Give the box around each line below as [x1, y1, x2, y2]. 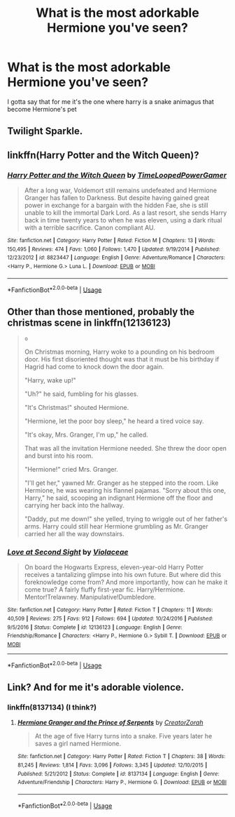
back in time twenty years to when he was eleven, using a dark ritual [24, 216, 222, 225]
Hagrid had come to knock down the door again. [24, 363, 164, 371]
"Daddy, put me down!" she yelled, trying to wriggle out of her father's [24, 514, 228, 524]
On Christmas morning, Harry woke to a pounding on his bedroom [24, 347, 215, 356]
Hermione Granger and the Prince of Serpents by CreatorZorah [17, 718, 204, 727]
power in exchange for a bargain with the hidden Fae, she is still [24, 201, 208, 210]
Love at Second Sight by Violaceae [7, 547, 129, 557]
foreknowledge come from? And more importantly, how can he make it [24, 578, 228, 587]
